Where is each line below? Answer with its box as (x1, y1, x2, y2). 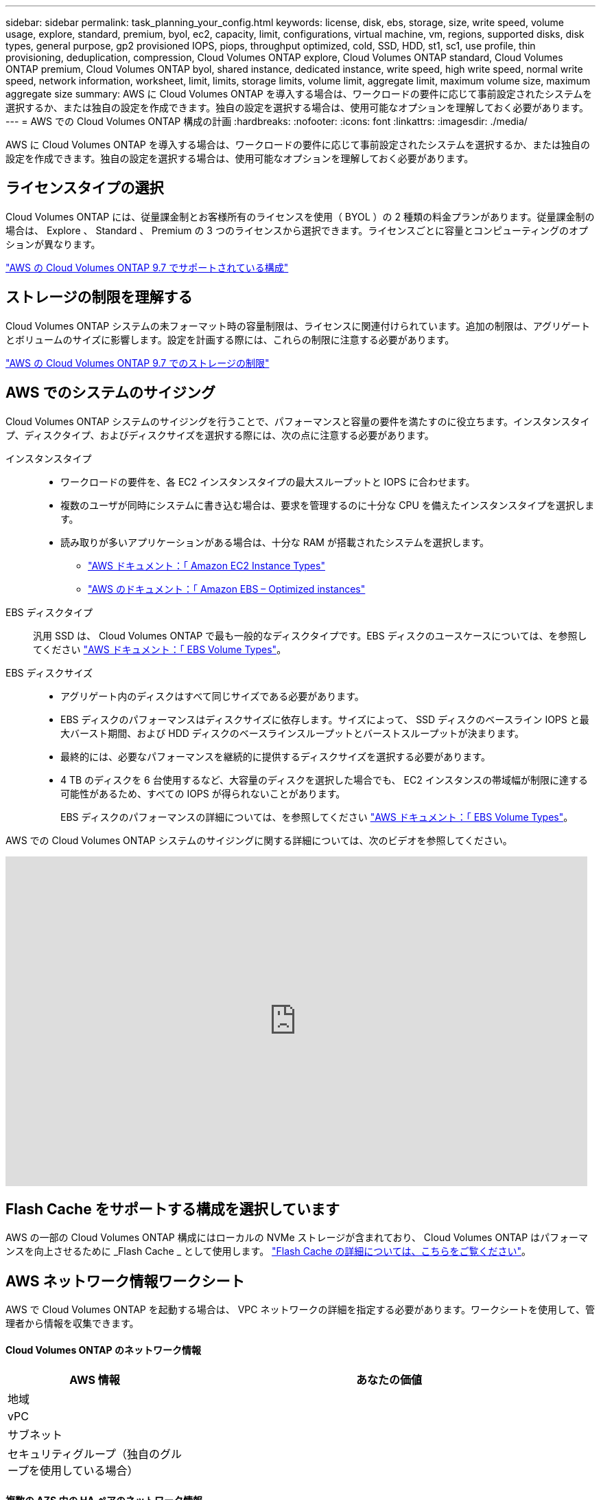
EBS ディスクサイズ (5, 666, 93, 679)
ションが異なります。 (5, 238, 101, 250)
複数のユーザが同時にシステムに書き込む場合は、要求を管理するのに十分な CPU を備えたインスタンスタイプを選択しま (60, 499, 595, 511)
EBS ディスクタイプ (5, 606, 93, 618)
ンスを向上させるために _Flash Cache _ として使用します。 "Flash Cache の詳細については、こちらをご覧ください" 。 (5, 1245, 532, 1258)
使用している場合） (40, 1464, 139, 1478)
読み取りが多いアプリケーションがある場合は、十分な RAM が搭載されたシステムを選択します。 (60, 536, 490, 548)
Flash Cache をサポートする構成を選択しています (5, 1200, 340, 1218)
